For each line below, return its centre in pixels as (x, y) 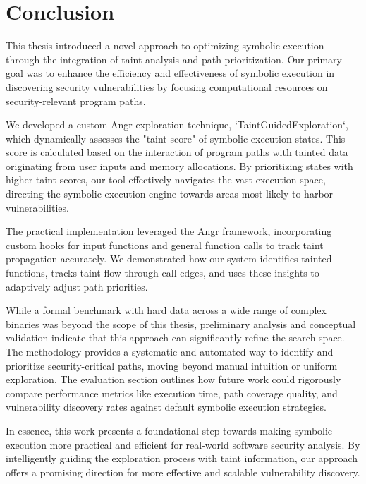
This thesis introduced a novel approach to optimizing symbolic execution (165, 46)
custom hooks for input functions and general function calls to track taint (165, 244)
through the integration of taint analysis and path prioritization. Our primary (174, 59)
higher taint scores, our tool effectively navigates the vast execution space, (166, 180)
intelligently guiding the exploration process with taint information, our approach (182, 458)
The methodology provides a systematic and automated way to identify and (170, 351)
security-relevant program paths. (76, 101)
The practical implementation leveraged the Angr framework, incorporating (169, 231)
